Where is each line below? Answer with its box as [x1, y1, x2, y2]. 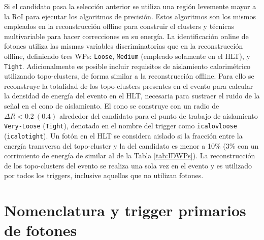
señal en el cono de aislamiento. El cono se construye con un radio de [4, 100, 219, 111]
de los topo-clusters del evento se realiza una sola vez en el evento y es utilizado [4, 160, 252, 170]
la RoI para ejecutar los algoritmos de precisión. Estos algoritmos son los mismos [4, 11, 256, 21]
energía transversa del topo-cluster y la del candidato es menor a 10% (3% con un [4, 140, 259, 151]
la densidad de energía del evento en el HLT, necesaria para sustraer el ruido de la [4, 90, 260, 101]
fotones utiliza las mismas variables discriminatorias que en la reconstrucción [4, 41, 243, 51]
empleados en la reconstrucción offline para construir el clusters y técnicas [4, 21, 234, 31]
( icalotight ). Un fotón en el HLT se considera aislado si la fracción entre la [4, 130, 243, 141]
